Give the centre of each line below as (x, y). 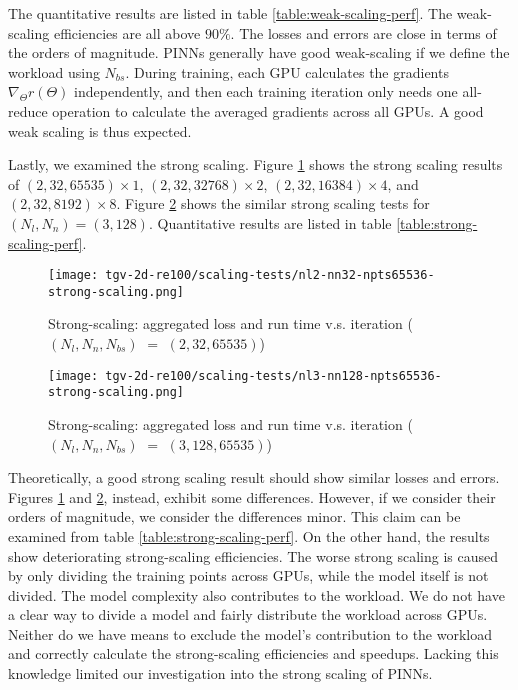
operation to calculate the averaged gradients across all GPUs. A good (268, 110)
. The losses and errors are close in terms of (363, 32)
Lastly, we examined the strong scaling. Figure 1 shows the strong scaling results (255, 164)
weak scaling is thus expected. (100, 130)
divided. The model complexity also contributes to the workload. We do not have (256, 594)
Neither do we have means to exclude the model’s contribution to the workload (250, 633)
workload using (54, 71)
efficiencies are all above (127, 32)
